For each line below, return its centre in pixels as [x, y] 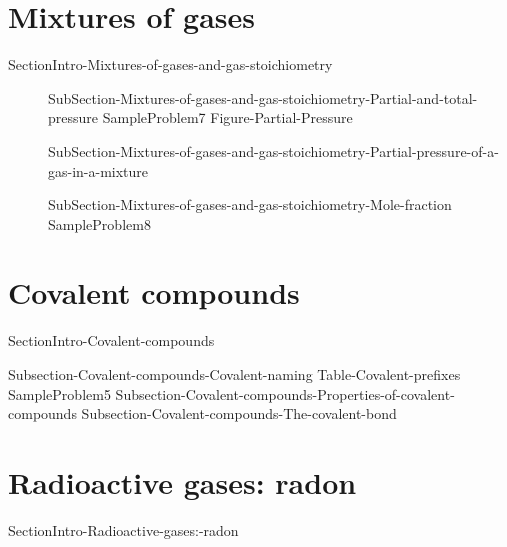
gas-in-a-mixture [98, 170]
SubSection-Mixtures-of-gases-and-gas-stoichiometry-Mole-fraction [250, 204]
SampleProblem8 [99, 223]
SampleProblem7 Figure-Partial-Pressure [227, 117]
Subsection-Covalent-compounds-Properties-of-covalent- [285, 393]
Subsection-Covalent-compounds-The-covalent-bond [239, 413]
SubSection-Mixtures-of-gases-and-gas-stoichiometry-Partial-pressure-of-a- [273, 150]
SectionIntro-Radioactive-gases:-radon [123, 529]
